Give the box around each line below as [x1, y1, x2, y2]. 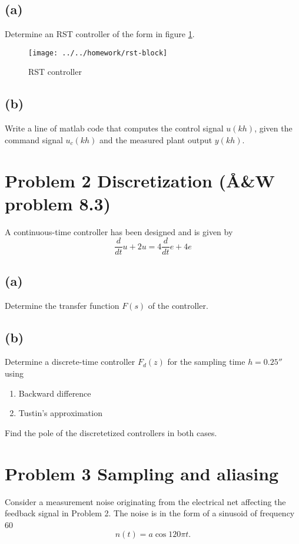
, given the [254, 122, 293, 134]
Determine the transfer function [5, 299, 119, 311]
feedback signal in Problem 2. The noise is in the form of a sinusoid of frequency [5, 507, 295, 519]
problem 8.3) [5, 191, 111, 215]
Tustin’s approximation [18, 407, 102, 419]
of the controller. [148, 299, 208, 311]
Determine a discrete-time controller [5, 355, 135, 368]
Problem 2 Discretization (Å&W [5, 168, 275, 192]
